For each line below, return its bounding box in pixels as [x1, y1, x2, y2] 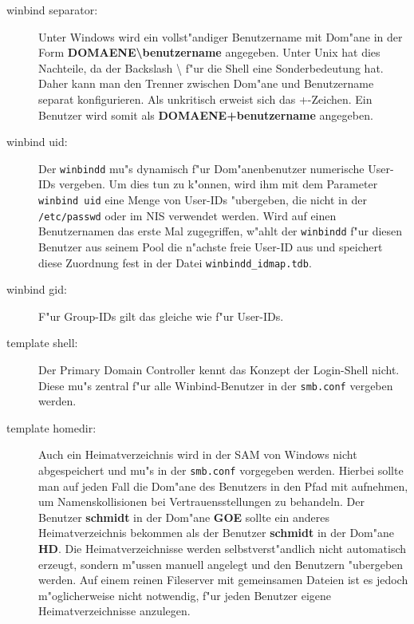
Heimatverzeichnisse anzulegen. [38, 602, 191, 619]
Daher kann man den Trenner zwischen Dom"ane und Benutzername [38, 75, 374, 92]
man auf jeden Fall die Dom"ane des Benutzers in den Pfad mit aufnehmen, [38, 477, 408, 494]
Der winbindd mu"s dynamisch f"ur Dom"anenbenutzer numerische [38, 160, 365, 176]
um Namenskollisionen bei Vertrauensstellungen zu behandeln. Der [38, 493, 365, 510]
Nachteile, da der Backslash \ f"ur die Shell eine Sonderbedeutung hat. [38, 59, 384, 76]
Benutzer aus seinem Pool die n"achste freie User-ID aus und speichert [38, 238, 383, 255]
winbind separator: [6, 2, 98, 18]
